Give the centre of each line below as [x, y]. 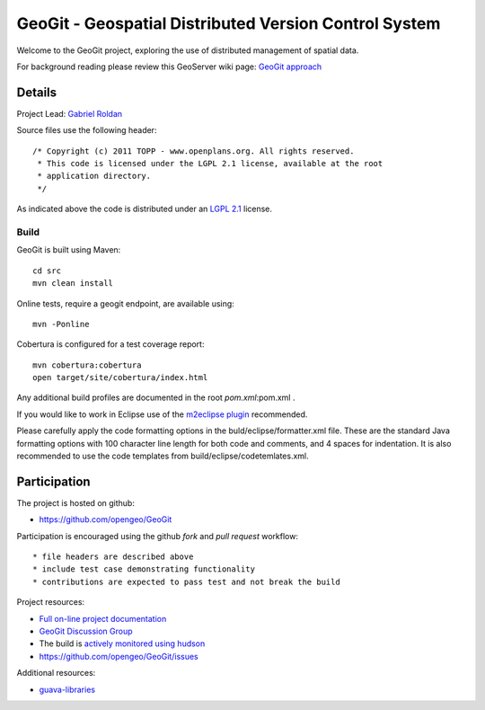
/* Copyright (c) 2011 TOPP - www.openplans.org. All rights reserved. [194, 151]
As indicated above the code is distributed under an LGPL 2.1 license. [145, 209]
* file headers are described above [113, 557]
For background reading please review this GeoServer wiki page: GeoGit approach [169, 67]
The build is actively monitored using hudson [122, 643]
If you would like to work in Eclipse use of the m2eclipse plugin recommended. [162, 414]
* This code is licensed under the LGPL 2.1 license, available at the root [210, 164]
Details [37, 92]
